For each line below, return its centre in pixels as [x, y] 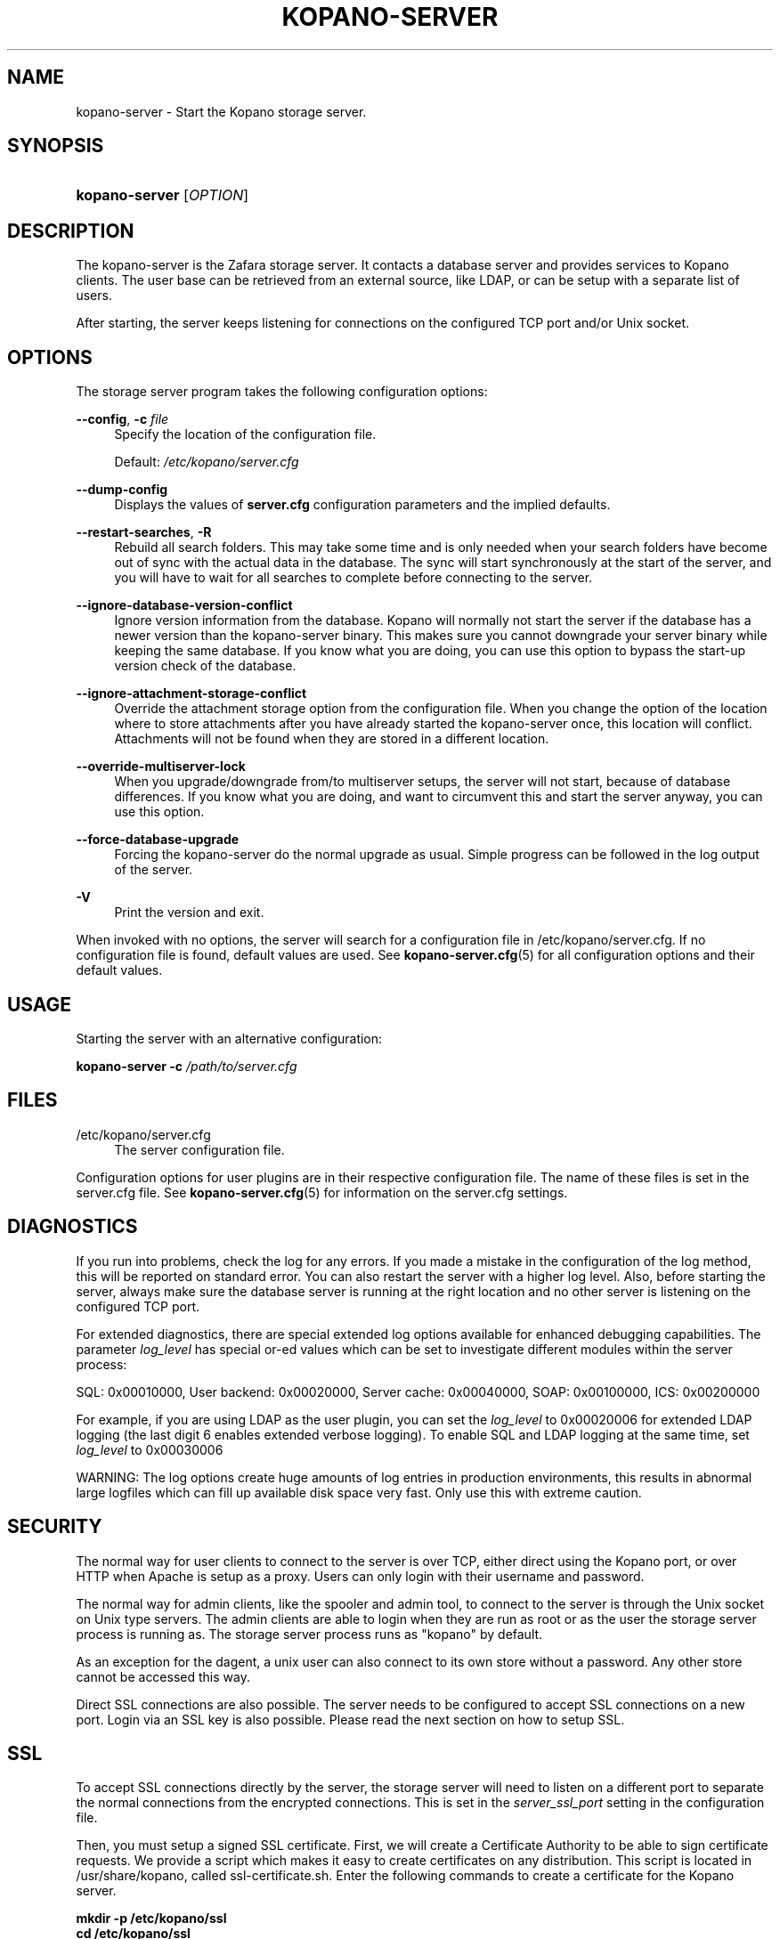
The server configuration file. [199, 1149]
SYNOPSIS [56, 146]
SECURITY [55, 1527]
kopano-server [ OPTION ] [162, 195]
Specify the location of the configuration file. [245, 434]
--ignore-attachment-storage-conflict [191, 694]
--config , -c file [122, 419]
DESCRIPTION [71, 231]
